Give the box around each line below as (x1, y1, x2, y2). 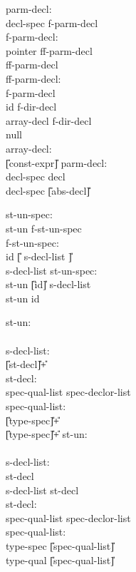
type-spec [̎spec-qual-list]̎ (6, 538, 114, 553)
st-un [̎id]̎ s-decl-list (6, 277, 91, 292)
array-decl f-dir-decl (6, 113, 92, 128)
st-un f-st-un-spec (6, 220, 82, 235)
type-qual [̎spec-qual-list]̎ (6, 552, 114, 567)
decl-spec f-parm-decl (6, 15, 98, 30)
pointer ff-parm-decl (6, 43, 93, 58)
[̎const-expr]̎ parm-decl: (6, 155, 108, 170)
